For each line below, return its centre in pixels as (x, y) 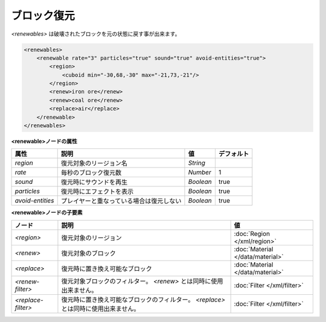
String (197, 163)
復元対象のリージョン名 (94, 163)
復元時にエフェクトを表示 (97, 192)
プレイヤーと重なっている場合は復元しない (121, 201)
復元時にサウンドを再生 (94, 182)
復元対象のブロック (88, 253)
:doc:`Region (252, 233)
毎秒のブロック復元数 (91, 173)
